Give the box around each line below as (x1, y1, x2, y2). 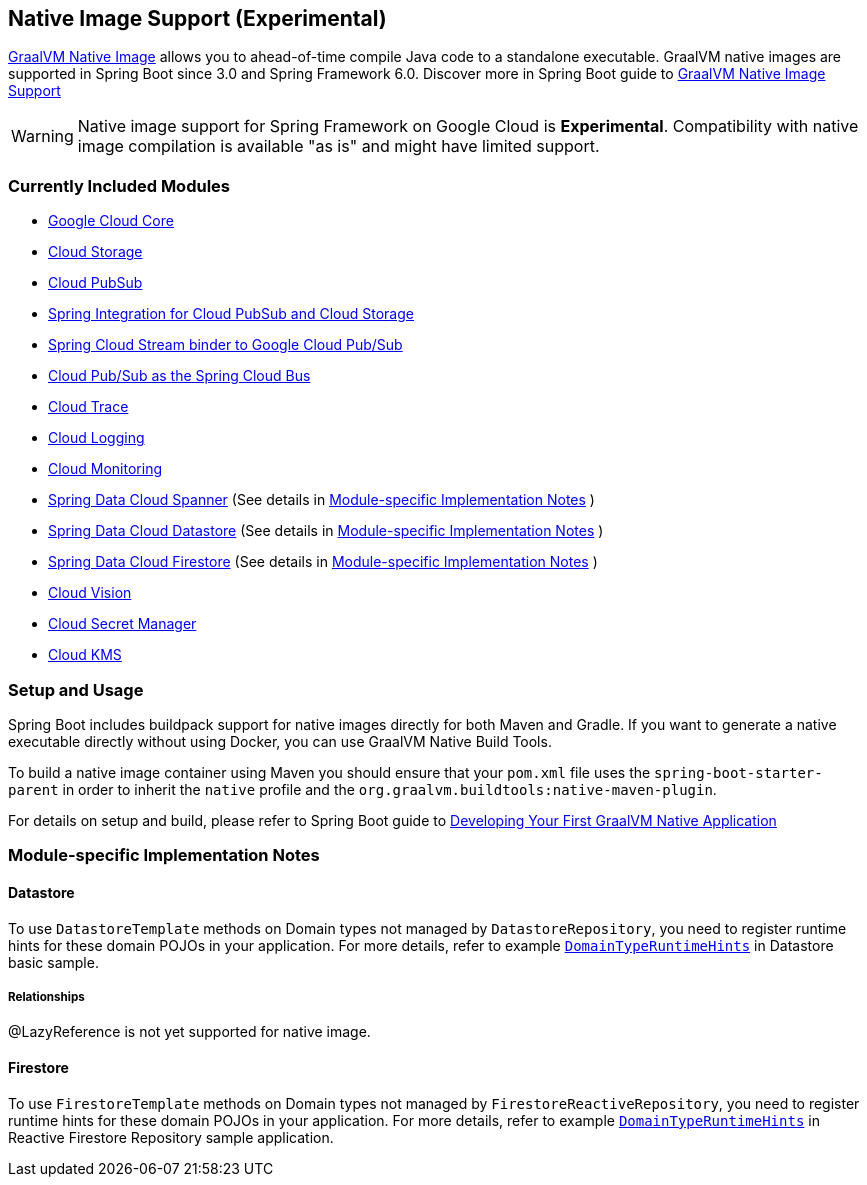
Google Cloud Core (48, 212, 174, 230)
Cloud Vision (48, 584, 132, 602)
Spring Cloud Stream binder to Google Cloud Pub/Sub (48, 336, 403, 354)
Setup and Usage (8, 679, 144, 700)
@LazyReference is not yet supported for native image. (8, 1023, 371, 1041)
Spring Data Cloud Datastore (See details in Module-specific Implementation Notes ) (48, 522, 604, 540)
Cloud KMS (48, 646, 122, 664)
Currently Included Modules (8, 175, 230, 196)
